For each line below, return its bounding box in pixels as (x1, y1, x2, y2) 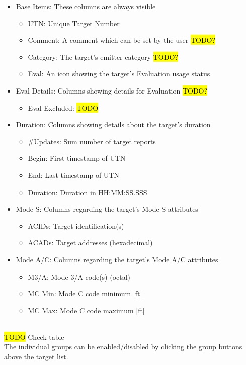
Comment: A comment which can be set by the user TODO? (28, 35, 216, 45)
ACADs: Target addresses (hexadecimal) (28, 237, 153, 248)
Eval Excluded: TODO (28, 102, 99, 113)
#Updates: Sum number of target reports (28, 136, 156, 146)
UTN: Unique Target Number (28, 18, 120, 28)
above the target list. (4, 351, 68, 362)
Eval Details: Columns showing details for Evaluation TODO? (16, 85, 208, 96)
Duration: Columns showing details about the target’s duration (16, 119, 211, 130)
